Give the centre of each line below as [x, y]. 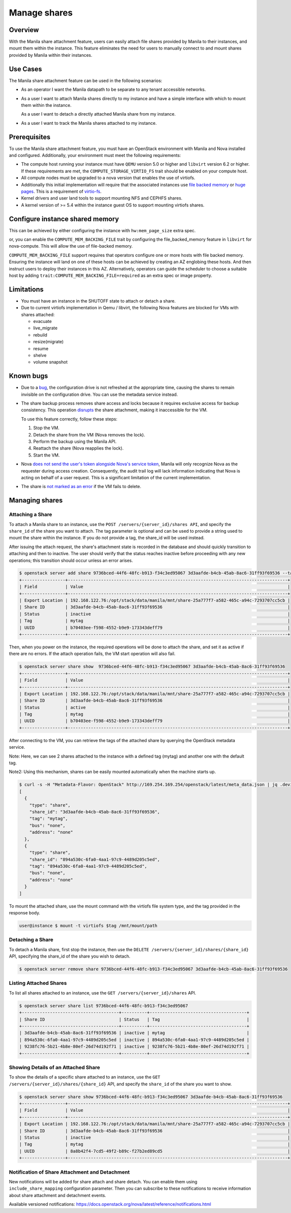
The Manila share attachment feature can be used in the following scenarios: [86, 81]
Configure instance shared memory [64, 219]
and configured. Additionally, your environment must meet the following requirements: [95, 155]
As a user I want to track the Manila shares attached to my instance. [89, 123]
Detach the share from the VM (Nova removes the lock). [89, 435]
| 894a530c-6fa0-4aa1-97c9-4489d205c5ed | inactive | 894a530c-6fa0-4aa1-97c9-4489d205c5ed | [134, 1040]
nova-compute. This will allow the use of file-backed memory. [71, 246]
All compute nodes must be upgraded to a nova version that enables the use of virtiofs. [108, 178]
